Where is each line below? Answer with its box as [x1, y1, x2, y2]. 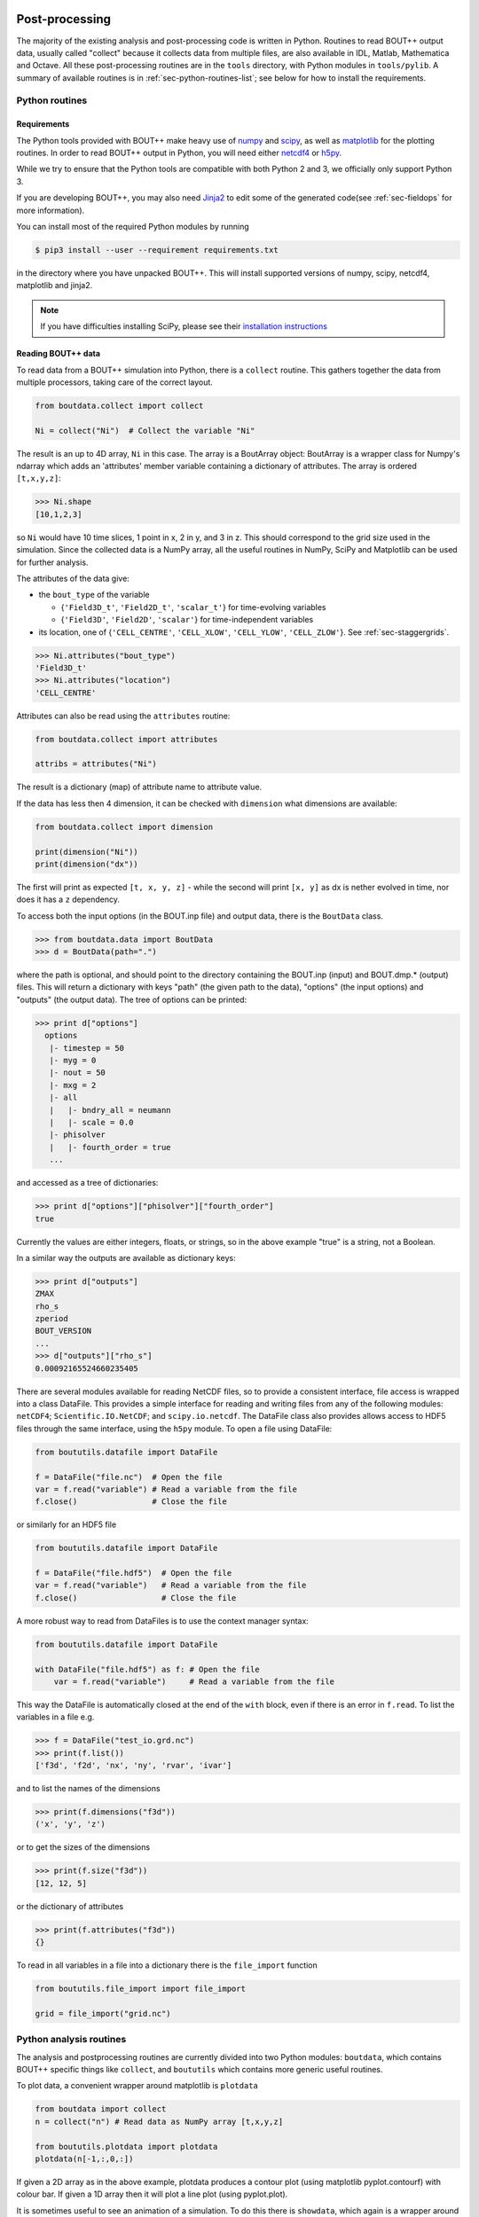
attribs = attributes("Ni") [35, 759, 157, 769]
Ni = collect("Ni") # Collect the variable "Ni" [35, 426, 255, 435]
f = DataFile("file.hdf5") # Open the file [35, 1568, 232, 1579]
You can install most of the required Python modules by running [16, 221, 250, 231]
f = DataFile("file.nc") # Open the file [35, 1472, 223, 1482]
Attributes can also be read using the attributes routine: [16, 710, 231, 721]
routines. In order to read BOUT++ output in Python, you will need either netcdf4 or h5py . [16, 147, 342, 159]
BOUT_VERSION [35, 1326, 92, 1336]
